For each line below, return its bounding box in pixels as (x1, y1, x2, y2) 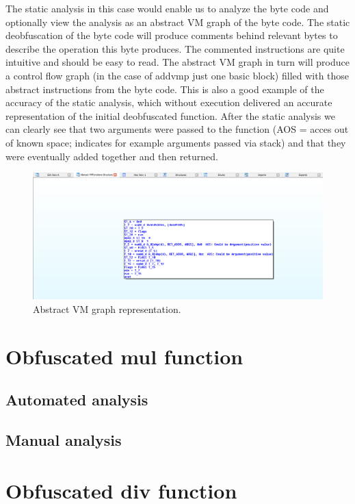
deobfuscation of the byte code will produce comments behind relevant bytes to (5, 28, 338, 42)
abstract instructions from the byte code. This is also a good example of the (5, 81, 324, 96)
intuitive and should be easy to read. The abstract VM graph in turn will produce (5, 55, 350, 69)
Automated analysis (5, 389, 148, 410)
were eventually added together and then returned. (5, 149, 218, 163)
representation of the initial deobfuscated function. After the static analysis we (5, 108, 335, 123)
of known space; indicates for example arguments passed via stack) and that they (5, 135, 346, 149)
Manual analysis (5, 429, 122, 450)
